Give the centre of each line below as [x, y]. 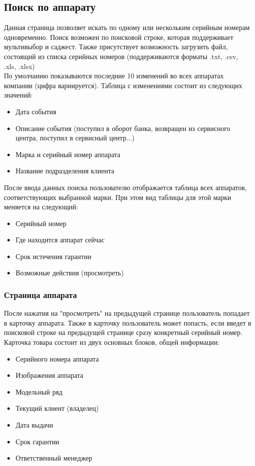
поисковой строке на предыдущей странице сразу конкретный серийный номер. [123, 332]
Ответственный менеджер [54, 458]
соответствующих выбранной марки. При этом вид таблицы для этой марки [118, 197]
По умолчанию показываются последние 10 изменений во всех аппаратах [114, 76]
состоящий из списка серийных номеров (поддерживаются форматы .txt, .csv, [121, 56]
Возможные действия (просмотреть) [70, 273]
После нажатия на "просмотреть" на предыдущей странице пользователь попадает [127, 313]
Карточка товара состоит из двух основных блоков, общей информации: [112, 342]
